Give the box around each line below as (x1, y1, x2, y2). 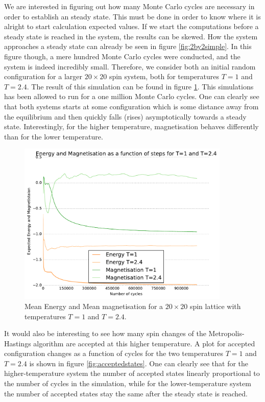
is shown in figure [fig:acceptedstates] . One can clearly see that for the (29, 358, 249, 368)
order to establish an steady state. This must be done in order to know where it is (4, 11, 261, 21)
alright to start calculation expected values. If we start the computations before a (4, 21, 259, 32)
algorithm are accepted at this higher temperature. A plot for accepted (33, 338, 255, 348)
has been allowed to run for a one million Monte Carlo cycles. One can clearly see (4, 91, 259, 102)
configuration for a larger (4, 71, 83, 82)
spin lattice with (189, 300, 241, 311)
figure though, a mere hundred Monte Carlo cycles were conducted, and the (4, 51, 240, 61)
